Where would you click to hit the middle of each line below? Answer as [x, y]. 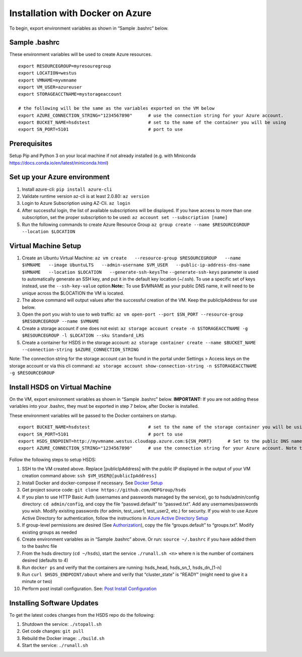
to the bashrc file [40, 546]
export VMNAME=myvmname [48, 80]
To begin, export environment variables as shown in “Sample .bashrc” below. [89, 28]
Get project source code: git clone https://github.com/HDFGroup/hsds [104, 490]
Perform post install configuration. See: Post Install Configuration [89, 589]
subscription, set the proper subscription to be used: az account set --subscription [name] [125, 217]
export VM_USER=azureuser [50, 87]
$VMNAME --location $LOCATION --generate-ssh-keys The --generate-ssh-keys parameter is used [140, 272]
